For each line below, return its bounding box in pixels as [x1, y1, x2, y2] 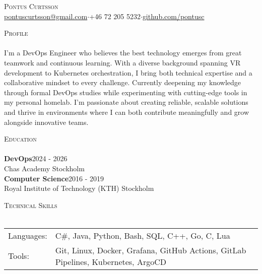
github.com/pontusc [142, 11, 205, 21]
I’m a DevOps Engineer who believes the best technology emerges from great [4, 47, 242, 58]
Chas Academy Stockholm [4, 163, 85, 173]
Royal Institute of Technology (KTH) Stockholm [4, 183, 154, 193]
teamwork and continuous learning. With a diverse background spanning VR [4, 57, 241, 67]
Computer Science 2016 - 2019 [4, 173, 104, 183]
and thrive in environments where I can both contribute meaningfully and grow [4, 106, 249, 117]
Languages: [8, 229, 47, 241]
